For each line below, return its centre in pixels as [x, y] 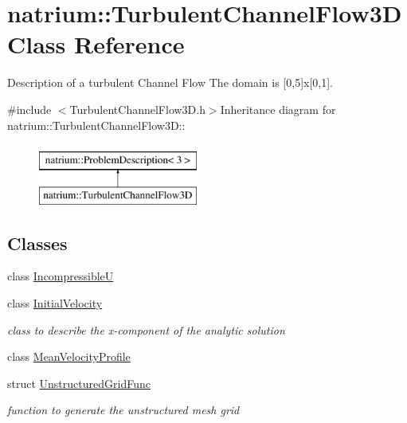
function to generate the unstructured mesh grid [123, 410]
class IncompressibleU [61, 276]
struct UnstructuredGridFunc [79, 383]
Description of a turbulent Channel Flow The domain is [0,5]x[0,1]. [170, 82]
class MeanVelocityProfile [69, 356]
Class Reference [96, 44]
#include [29, 109]
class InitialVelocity [55, 303]
